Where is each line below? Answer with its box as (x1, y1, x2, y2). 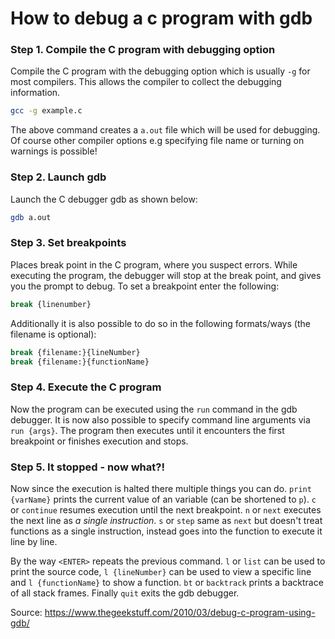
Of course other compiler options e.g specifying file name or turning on (10, 135, 305, 147)
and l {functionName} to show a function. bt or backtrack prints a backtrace (10, 577, 324, 589)
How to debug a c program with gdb (10, 7, 313, 30)
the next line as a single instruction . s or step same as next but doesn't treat (10, 515, 323, 527)
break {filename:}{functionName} (10, 357, 150, 367)
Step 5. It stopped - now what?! (10, 460, 165, 474)
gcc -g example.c (10, 106, 83, 116)
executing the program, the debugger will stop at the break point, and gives (10, 269, 322, 281)
